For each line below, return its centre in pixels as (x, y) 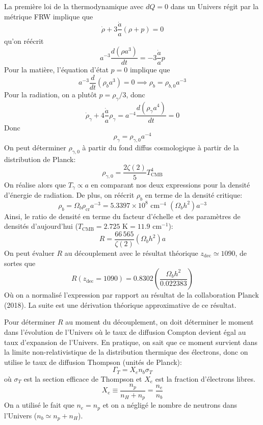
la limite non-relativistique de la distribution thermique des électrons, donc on (126, 352)
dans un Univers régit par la (215, 6)
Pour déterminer (30, 322)
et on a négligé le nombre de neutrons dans (170, 405)
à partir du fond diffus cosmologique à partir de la (161, 148)
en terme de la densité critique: (194, 194)
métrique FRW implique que (49, 16)
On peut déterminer (35, 148)
